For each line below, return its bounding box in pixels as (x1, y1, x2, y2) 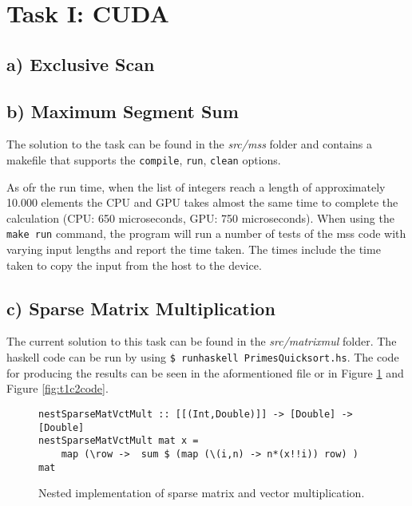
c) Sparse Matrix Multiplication (6, 295, 275, 320)
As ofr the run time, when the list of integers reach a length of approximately (6, 178, 386, 195)
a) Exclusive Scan (6, 51, 155, 76)
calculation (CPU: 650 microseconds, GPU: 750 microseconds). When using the (6, 209, 394, 226)
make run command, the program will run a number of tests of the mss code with (6, 225, 406, 242)
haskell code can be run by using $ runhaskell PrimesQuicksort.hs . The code (6, 349, 399, 366)
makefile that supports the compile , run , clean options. (6, 151, 281, 168)
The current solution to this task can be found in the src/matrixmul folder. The (6, 333, 397, 350)
